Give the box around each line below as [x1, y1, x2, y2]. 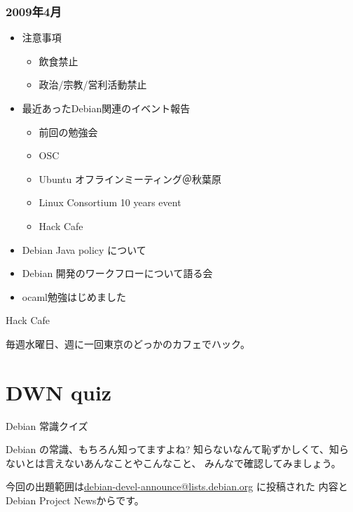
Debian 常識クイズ [6, 418, 88, 433]
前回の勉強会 [39, 124, 98, 139]
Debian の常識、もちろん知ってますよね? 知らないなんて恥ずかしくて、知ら [6, 442, 349, 457]
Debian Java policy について [22, 242, 146, 257]
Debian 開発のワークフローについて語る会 [22, 266, 213, 281]
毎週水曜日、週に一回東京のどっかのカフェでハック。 [6, 336, 250, 351]
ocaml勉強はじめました [22, 289, 126, 304]
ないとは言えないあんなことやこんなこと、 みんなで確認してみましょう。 [6, 455, 341, 470]
